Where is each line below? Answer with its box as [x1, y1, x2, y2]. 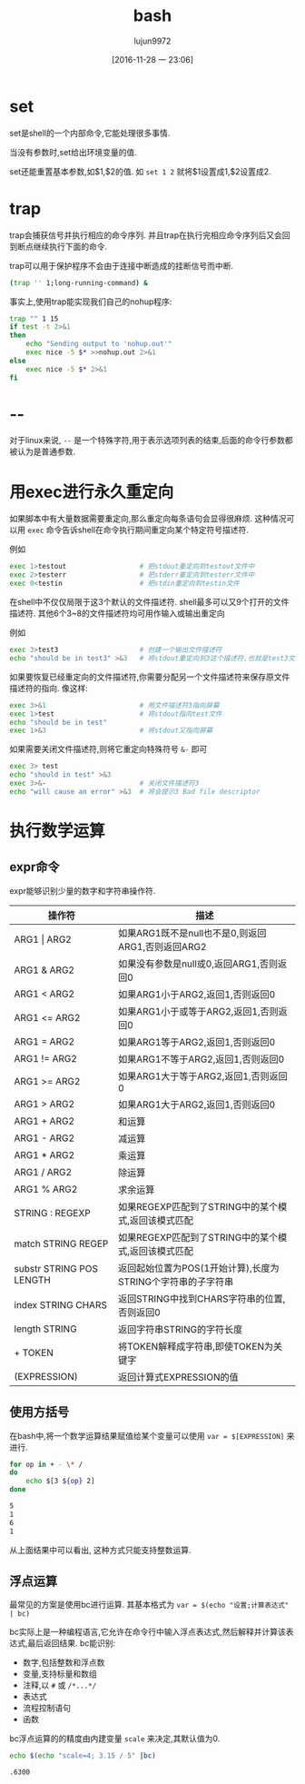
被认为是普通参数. [9, 446, 76, 457]
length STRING [14, 1323, 77, 1335]
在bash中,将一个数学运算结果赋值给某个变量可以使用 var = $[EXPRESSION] [9, 1430, 285, 1441]
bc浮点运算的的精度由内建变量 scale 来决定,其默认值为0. [9, 1733, 221, 1744]
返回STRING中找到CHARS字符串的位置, [117, 1292, 286, 1304]
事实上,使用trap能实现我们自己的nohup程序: [9, 296, 172, 307]
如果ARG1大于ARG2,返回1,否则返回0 [117, 1098, 276, 1111]
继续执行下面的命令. [33, 241, 108, 252]
